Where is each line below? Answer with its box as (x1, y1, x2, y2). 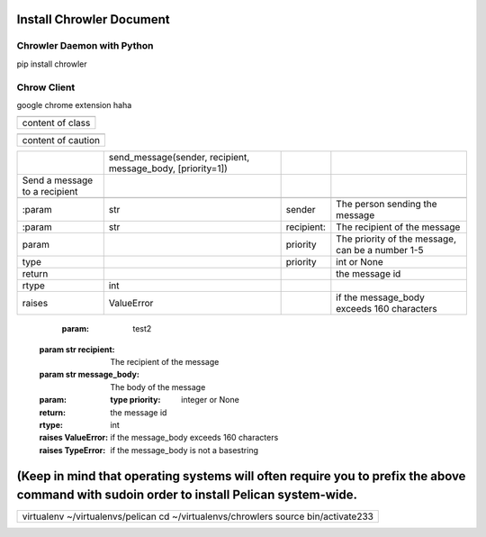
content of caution (22, 134, 101, 147)
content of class (22, 117, 91, 130)
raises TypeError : (39, 444, 106, 455)
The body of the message (110, 381, 206, 392)
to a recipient (22, 186, 78, 198)
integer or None (181, 395, 240, 405)
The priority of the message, (336, 232, 457, 245)
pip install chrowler (16, 59, 87, 69)
